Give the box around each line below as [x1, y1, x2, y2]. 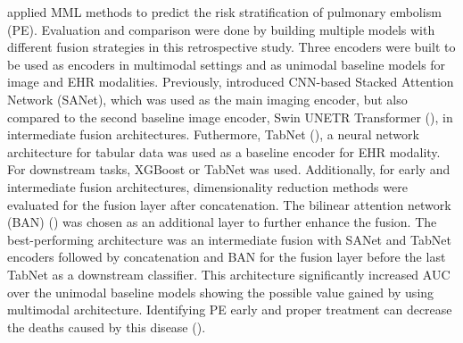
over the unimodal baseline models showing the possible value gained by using [7, 282, 434, 301]
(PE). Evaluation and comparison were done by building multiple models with [7, 20, 435, 38]
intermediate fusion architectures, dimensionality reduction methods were [7, 177, 408, 196]
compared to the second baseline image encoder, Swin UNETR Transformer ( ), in [7, 107, 453, 126]
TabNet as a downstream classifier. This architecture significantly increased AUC [7, 264, 451, 283]
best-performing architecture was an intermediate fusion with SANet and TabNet [7, 230, 451, 248]
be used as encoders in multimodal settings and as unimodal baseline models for [7, 54, 446, 73]
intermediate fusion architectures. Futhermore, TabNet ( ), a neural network [7, 125, 419, 144]
